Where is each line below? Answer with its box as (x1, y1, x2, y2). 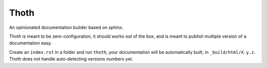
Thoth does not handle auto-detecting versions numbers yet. (9, 56, 133, 62)
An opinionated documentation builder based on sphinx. (9, 24, 124, 30)
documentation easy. (9, 40, 52, 46)
